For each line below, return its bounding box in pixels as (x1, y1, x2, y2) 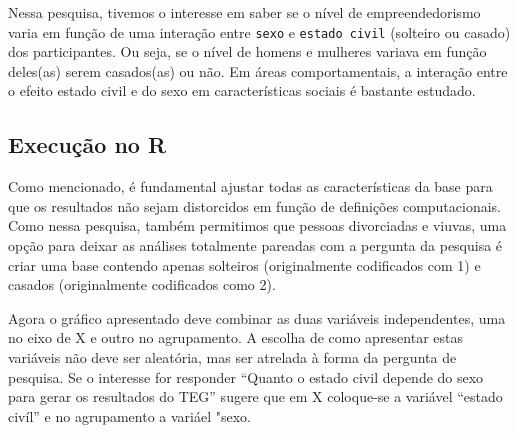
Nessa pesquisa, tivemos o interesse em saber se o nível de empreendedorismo (8, 2, 481, 22)
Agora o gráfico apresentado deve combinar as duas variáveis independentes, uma (8, 307, 506, 328)
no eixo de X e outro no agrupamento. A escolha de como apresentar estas (8, 327, 464, 348)
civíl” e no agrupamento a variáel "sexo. (8, 405, 251, 426)
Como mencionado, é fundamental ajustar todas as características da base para (8, 176, 493, 197)
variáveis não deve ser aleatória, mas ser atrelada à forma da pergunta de (8, 346, 457, 367)
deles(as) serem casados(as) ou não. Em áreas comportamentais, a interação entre (8, 60, 508, 81)
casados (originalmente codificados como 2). (8, 274, 276, 295)
